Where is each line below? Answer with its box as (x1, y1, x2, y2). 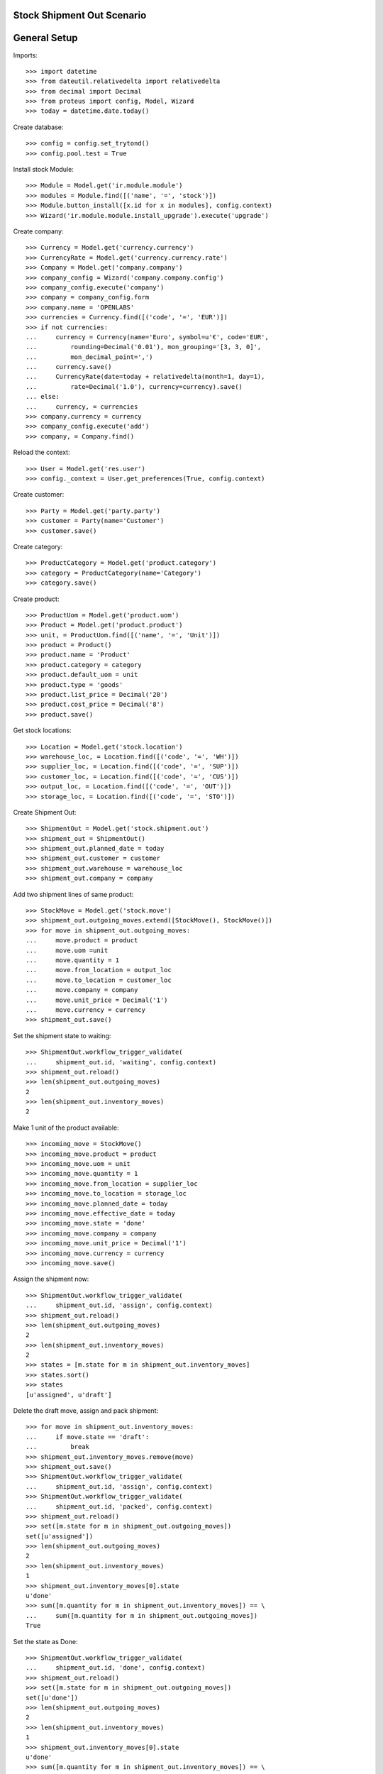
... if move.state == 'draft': (26, 1433, 150, 1440)
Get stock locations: (13, 726, 72, 734)
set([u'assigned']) (26, 1532, 94, 1540)
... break (26, 1443, 90, 1451)
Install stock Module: (13, 165, 74, 174)
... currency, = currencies (26, 402, 138, 411)
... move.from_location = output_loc (26, 966, 172, 974)
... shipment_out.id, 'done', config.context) (26, 1664, 206, 1672)
